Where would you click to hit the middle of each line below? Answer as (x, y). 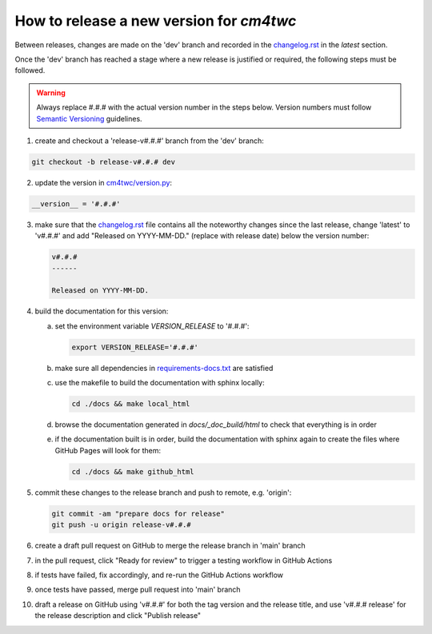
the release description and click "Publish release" (118, 616)
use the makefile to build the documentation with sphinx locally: (160, 383)
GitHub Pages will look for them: (108, 450)
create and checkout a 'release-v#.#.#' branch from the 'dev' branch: (149, 141)
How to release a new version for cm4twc (156, 21)
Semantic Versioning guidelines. (90, 118)
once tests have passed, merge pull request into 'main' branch (138, 590)
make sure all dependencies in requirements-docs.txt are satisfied (164, 368)
